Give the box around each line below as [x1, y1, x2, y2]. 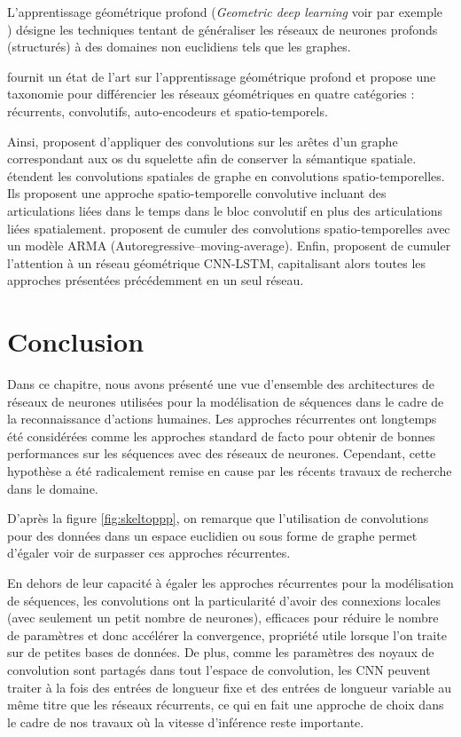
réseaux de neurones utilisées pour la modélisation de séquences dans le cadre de [7, 392, 444, 410]
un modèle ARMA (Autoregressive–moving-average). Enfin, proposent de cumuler [7, 236, 451, 255]
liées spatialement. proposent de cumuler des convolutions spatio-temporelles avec [7, 218, 450, 237]
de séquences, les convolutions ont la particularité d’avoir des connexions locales [7, 590, 441, 609]
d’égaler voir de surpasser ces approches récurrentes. [7, 543, 291, 562]
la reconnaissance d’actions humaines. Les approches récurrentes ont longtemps [7, 409, 437, 428]
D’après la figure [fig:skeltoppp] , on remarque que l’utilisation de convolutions [7, 509, 429, 527]
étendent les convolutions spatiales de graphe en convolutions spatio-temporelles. [7, 166, 445, 185]
